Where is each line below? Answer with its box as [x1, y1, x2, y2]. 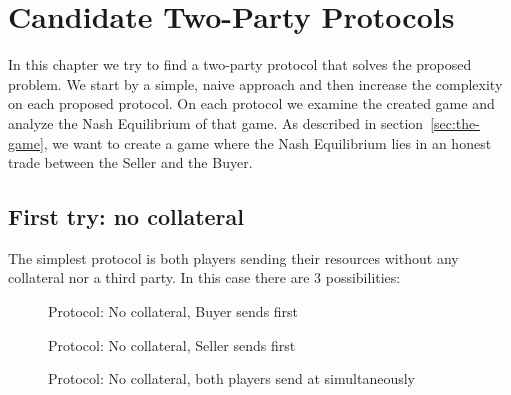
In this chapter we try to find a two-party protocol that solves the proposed [8, 54, 472, 75]
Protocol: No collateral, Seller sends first [48, 334, 296, 355]
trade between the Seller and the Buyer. [8, 152, 253, 173]
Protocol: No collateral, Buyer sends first [48, 301, 299, 322]
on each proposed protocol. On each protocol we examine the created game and [8, 93, 495, 114]
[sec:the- [430, 112, 480, 133]
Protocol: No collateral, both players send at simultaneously [48, 368, 415, 389]
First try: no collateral [8, 201, 244, 232]
